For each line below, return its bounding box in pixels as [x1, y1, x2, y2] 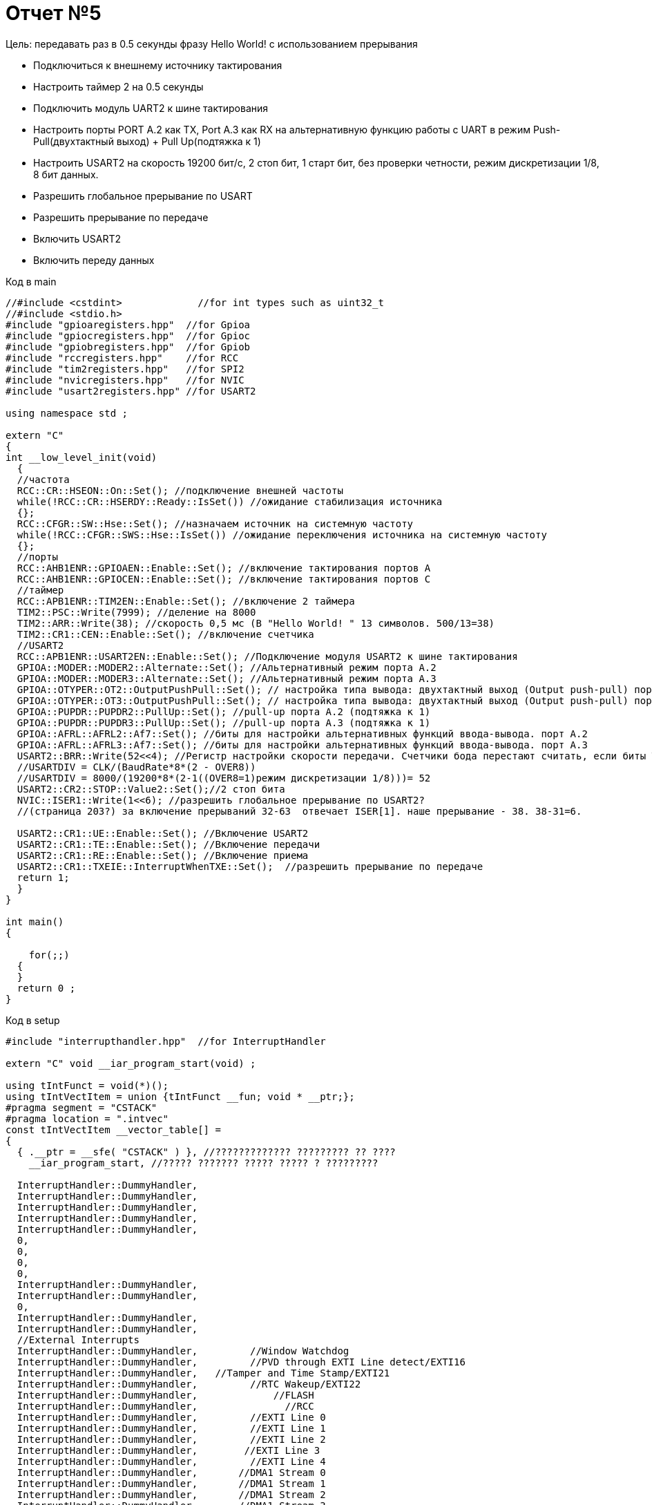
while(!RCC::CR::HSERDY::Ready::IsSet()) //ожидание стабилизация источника [17, 495, 443, 507]
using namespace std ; [6, 407, 128, 419]
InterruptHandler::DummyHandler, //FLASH [17, 1389, 314, 1401]
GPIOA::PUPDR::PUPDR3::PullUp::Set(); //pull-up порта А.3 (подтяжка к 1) [17, 717, 431, 728]
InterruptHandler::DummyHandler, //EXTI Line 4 [17, 1455, 326, 1467]
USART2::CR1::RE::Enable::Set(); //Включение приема [17, 849, 309, 861]
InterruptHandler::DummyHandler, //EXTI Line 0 [17, 1411, 326, 1423]
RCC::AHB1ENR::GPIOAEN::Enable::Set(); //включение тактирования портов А [17, 562, 431, 574]
